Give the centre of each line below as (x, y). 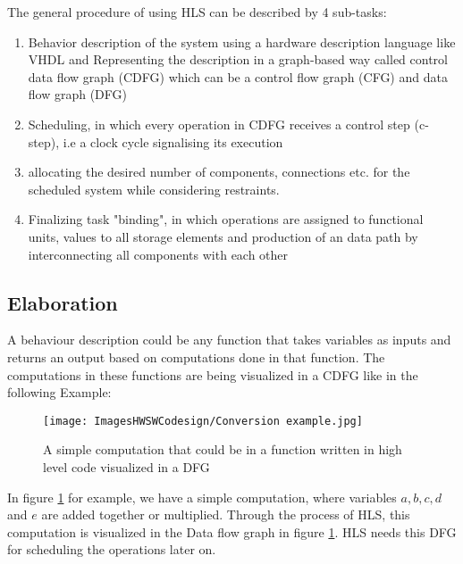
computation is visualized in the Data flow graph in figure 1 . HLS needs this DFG (232, 531)
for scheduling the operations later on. (112, 549)
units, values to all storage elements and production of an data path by (223, 236)
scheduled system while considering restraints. (154, 189)
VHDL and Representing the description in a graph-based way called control (238, 59)
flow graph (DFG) (78, 94)
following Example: (59, 392)
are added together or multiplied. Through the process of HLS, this (226, 514)
